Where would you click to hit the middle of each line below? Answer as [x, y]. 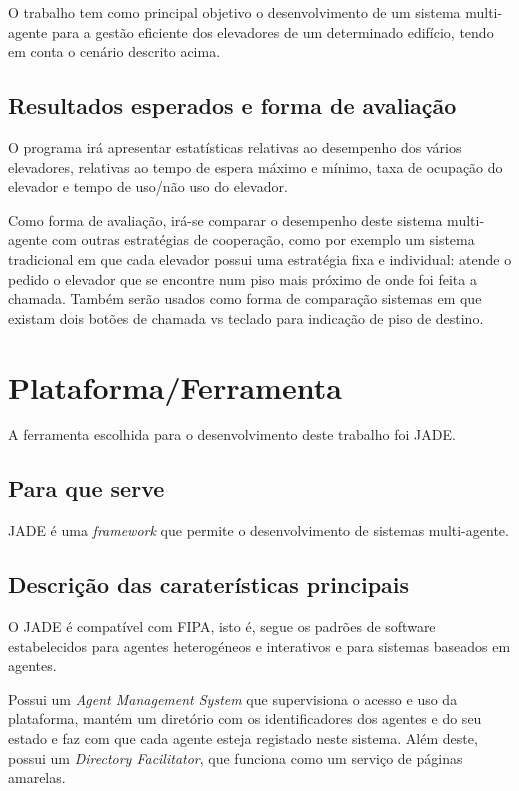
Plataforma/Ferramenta [175, 386]
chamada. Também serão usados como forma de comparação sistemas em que [245, 298]
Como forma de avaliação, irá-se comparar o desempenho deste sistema [225, 219]
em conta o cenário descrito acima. [114, 51]
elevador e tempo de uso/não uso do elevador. [148, 186]
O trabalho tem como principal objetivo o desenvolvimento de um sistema [234, 12]
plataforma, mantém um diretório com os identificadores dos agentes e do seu [245, 718]
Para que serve [86, 488]
